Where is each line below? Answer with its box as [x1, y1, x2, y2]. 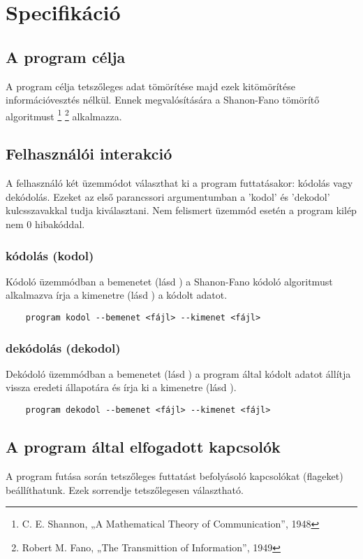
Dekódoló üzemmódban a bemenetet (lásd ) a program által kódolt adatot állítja [6, 366, 351, 381]
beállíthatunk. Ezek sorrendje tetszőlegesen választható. [6, 482, 244, 497]
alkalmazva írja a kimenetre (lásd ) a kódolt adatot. [6, 288, 228, 302]
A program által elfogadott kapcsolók [6, 436, 281, 458]
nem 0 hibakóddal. [6, 217, 85, 231]
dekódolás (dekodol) [6, 339, 121, 356]
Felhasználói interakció [6, 143, 172, 164]
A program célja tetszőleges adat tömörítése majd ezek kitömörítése [6, 78, 295, 93]
